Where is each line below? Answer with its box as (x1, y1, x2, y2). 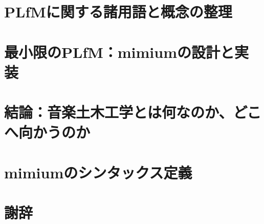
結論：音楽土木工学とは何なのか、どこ (4, 101, 261, 123)
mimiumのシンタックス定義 (4, 161, 192, 182)
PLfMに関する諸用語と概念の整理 (4, 1, 232, 22)
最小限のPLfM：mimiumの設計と (4, 41, 235, 62)
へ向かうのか (4, 121, 91, 142)
